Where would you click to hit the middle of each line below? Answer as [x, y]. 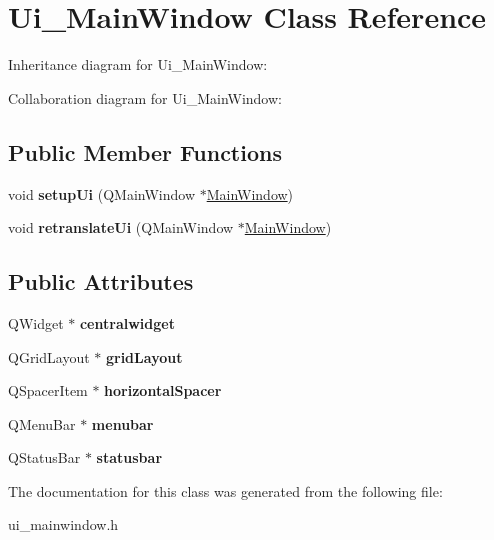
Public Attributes [101, 281]
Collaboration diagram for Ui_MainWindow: [145, 97]
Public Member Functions [145, 151]
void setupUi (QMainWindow [102, 193]
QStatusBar [44, 457]
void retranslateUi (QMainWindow [121, 227]
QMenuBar [42, 423]
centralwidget [127, 322]
